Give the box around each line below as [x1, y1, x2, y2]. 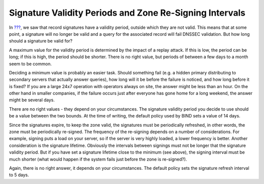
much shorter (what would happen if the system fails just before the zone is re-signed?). [9, 156, 187, 162]
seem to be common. [9, 61, 52, 67]
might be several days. [9, 97, 55, 103]
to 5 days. [9, 172, 29, 178]
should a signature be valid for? [9, 38, 73, 44]
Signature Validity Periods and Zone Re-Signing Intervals [9, 7, 245, 18]
